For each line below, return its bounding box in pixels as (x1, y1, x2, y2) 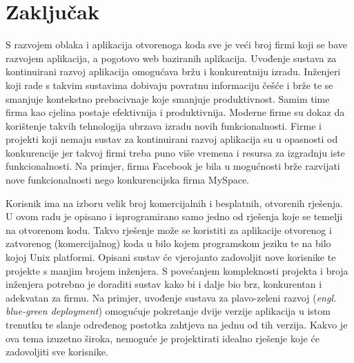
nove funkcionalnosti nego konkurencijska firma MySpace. (6, 173, 249, 187)
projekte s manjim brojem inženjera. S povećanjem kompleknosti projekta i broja (6, 263, 348, 277)
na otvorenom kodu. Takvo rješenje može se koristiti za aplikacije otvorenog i (6, 222, 332, 237)
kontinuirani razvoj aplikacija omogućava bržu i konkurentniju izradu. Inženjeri (6, 64, 341, 79)
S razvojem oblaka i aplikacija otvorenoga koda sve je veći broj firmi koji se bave (6, 37, 347, 52)
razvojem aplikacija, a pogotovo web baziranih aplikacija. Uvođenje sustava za (6, 50, 337, 65)
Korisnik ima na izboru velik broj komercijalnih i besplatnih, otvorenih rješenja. (6, 195, 343, 210)
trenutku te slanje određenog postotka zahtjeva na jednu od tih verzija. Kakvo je (6, 317, 348, 331)
